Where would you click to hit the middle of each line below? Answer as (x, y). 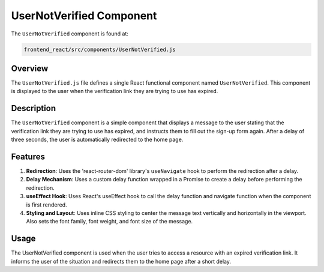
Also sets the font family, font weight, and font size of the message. (109, 222)
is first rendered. (46, 205)
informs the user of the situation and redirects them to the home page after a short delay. (121, 261)
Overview (30, 68)
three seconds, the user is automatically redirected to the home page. (97, 140)
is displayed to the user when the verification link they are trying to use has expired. (115, 91)
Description (34, 108)
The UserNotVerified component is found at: (70, 34)
